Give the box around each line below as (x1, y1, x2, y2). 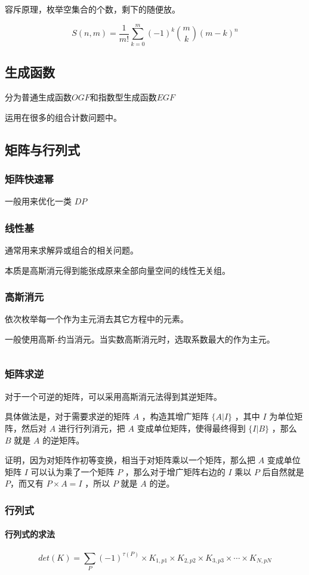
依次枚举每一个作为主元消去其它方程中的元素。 (5, 313, 189, 325)
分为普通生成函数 (5, 90, 72, 103)
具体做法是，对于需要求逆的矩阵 (5, 410, 130, 423)
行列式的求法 (5, 528, 55, 540)
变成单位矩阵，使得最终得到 (137, 421, 246, 434)
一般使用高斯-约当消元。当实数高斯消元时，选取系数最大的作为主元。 (5, 332, 275, 345)
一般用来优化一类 (5, 195, 72, 207)
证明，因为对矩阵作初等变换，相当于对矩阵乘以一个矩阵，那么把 (5, 454, 255, 466)
